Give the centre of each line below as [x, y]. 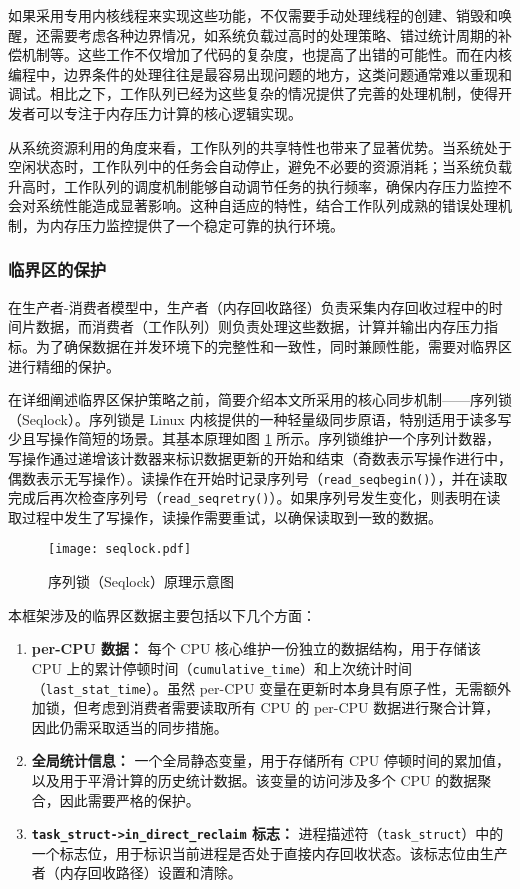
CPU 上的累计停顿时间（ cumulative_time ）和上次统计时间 [221, 667]
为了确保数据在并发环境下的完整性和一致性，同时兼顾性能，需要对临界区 [273, 345]
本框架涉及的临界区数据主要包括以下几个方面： [162, 614]
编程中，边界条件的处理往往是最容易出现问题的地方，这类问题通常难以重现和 [260, 73]
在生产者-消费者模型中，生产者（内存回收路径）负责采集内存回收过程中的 [248, 306]
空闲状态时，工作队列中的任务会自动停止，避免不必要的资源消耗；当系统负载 [260, 166]
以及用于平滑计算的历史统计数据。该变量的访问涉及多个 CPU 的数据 [254, 779]
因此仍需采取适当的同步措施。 [129, 726]
